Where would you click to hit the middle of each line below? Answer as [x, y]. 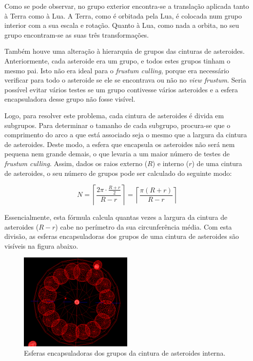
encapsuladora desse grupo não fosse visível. [70, 99]
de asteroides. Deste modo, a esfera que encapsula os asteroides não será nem [120, 144]
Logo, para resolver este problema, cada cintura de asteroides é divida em [114, 115]
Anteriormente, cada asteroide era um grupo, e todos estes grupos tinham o [117, 60]
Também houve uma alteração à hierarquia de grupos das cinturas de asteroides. [125, 51]
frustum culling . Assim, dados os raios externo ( [76, 163]
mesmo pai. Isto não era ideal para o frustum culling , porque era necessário [117, 70]
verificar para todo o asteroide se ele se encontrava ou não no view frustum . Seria [125, 80]
